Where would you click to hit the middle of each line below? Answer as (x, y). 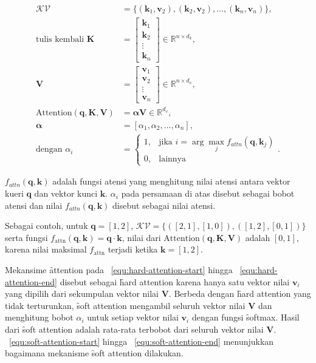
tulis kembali (60, 40)
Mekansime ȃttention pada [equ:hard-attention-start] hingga (119, 270)
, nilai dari (141, 237)
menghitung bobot (39, 317)
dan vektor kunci (66, 193)
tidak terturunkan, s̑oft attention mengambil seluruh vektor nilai (125, 305)
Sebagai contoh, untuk (46, 226)
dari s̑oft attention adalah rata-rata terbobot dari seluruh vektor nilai (134, 329)
